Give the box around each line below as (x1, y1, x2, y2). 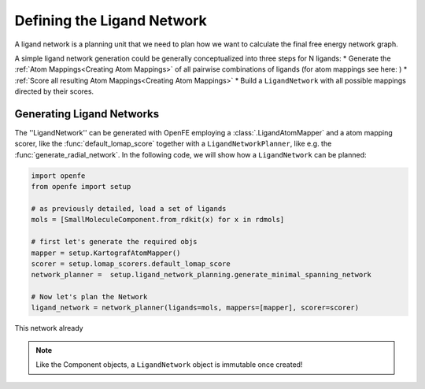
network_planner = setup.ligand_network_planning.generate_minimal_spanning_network (31, 270, 371, 280)
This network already (14, 324, 83, 333)
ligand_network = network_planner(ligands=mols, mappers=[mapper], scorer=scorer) (31, 303, 360, 313)
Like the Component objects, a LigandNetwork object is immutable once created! (35, 360, 303, 369)
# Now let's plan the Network (31, 292, 148, 302)
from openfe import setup (31, 182, 131, 191)
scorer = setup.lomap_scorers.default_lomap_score (31, 259, 231, 268)
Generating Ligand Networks (14, 107, 160, 120)
